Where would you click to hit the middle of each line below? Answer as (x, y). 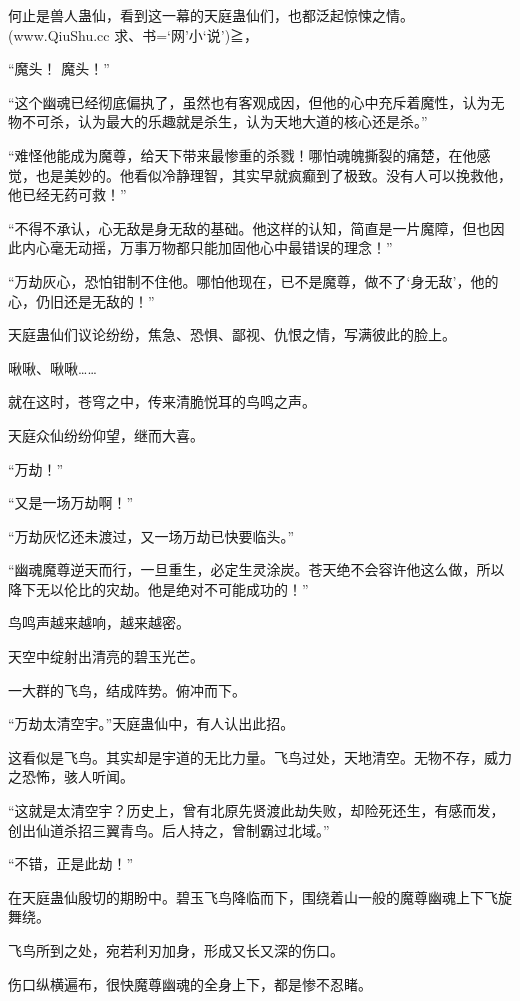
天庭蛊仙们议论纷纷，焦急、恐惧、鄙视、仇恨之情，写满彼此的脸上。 (232, 334)
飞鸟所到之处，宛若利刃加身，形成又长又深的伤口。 (176, 950)
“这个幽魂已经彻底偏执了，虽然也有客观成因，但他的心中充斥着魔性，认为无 (256, 101)
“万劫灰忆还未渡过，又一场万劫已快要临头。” (151, 535)
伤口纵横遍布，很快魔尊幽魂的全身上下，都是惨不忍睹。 (190, 983)
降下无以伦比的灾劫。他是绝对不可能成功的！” (158, 588)
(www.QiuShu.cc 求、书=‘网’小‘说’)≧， (133, 34)
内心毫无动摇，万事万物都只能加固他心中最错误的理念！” (207, 247)
